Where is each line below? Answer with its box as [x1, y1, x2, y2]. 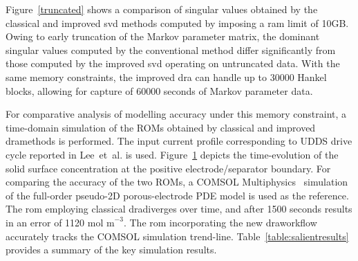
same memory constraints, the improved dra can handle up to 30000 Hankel [6, 69, 327, 84]
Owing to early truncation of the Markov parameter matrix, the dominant [6, 29, 320, 44]
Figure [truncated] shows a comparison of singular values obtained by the [6, 2, 318, 16]
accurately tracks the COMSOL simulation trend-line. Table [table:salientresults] [6, 228, 349, 243]
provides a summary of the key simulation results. [6, 242, 217, 257]
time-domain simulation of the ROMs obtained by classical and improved [6, 120, 316, 134]
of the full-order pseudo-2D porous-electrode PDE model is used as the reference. [6, 188, 349, 202]
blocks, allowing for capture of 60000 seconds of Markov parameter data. [6, 83, 313, 98]
